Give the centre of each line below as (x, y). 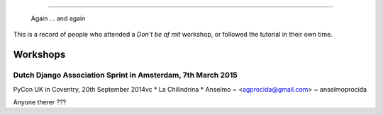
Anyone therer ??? (40, 102)
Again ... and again (58, 18)
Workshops (39, 55)
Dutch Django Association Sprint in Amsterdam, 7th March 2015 (125, 75)
